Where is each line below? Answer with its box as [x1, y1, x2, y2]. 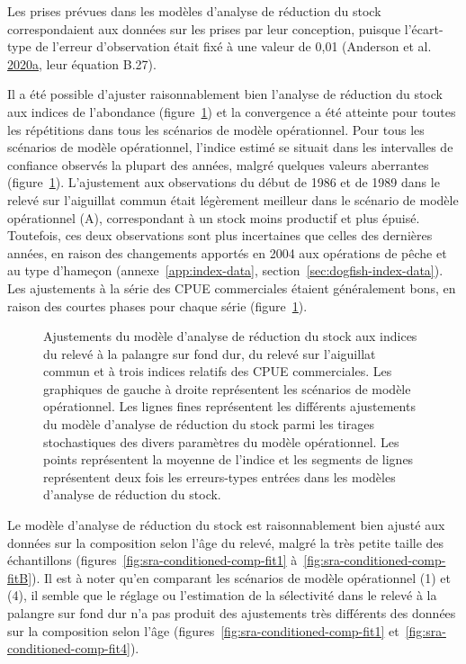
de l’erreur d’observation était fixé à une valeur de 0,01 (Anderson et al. [35, 37, 432, 56]
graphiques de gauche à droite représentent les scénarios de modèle [43, 379, 411, 398]
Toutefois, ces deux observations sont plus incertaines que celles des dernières [7, 226, 433, 245]
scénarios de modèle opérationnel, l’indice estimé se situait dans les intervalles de [7, 138, 453, 157]
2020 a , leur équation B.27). [7, 54, 157, 73]
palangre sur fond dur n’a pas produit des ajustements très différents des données [7, 604, 456, 622]
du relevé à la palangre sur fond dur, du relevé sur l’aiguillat [43, 344, 376, 363]
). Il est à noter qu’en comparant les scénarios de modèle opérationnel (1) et [31, 568, 451, 587]
